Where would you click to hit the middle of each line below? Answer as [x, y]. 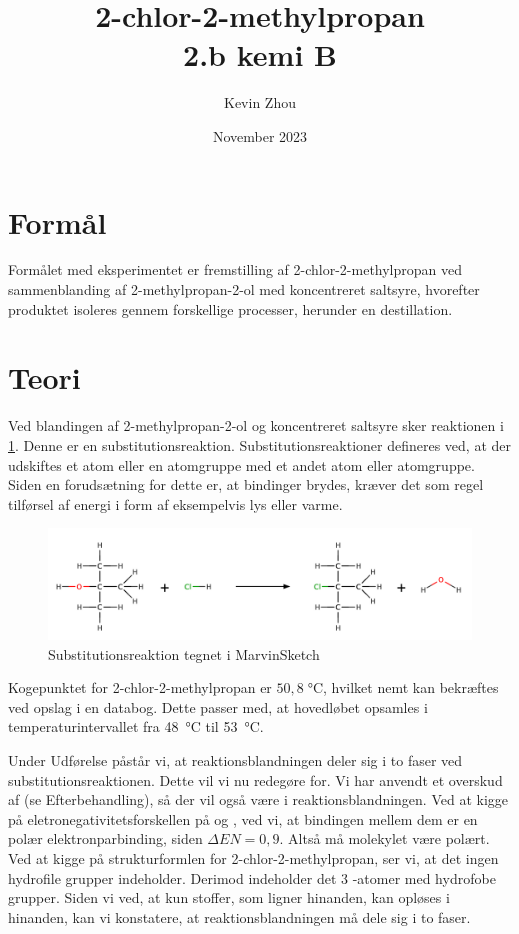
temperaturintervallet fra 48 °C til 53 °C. [136, 726]
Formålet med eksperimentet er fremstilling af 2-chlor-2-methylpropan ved [235, 269]
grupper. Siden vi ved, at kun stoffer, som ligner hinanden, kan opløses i [229, 897]
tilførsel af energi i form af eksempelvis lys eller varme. [175, 503]
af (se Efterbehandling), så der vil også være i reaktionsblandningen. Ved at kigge [258, 799]
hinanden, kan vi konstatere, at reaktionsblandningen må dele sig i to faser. [239, 916]
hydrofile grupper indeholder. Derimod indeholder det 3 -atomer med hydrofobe [252, 877]
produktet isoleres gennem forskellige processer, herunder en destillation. [230, 308]
